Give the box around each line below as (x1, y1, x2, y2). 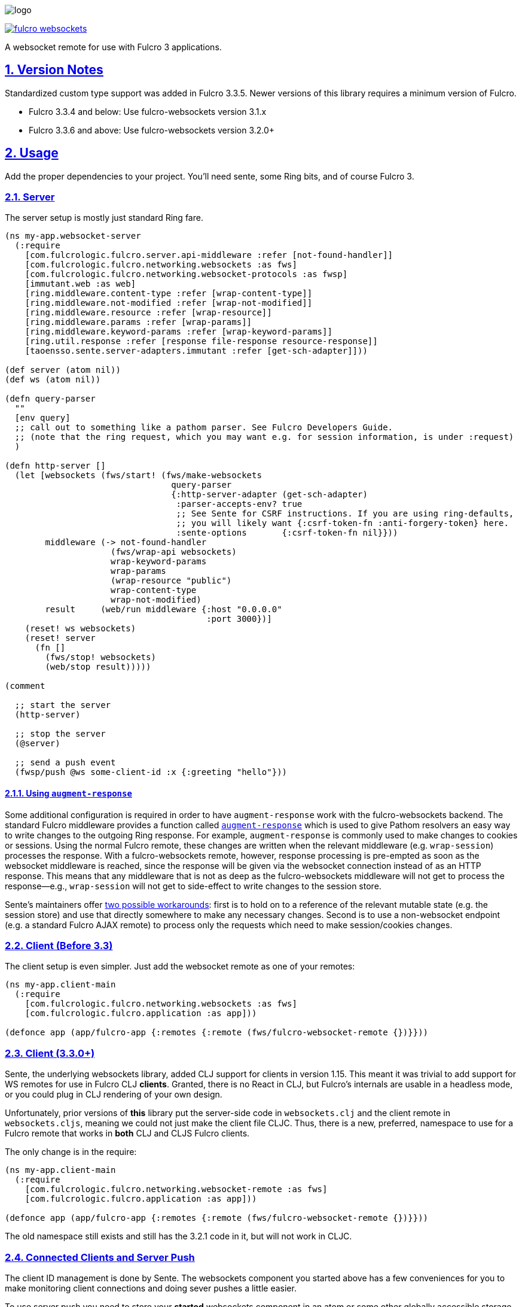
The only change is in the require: (5, 1147, 137, 1157)
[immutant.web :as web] (25, 279, 136, 289)
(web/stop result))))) (45, 662, 151, 672)
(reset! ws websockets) (25, 624, 136, 634)
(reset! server (25, 633, 96, 643)
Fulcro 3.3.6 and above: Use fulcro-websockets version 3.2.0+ (29, 124, 275, 135)
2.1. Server (5, 191, 55, 203)
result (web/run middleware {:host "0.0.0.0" (45, 604, 282, 615)
